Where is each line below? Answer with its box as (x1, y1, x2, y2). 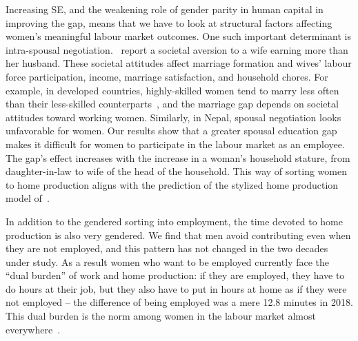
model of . (6, 191, 50, 205)
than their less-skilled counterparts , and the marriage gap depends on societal (6, 96, 339, 111)
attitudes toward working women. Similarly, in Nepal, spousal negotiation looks (6, 110, 341, 124)
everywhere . (6, 322, 61, 336)
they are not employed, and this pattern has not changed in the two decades (6, 241, 328, 256)
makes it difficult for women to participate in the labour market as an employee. (6, 136, 345, 151)
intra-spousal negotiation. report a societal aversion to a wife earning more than (6, 42, 348, 56)
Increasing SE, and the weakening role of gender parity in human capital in (6, 2, 324, 16)
